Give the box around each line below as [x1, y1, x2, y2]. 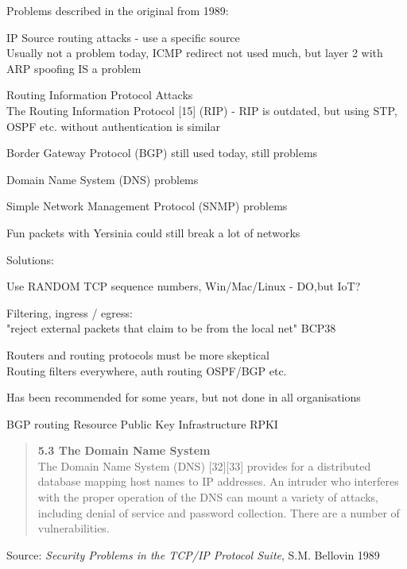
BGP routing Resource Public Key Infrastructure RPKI [6, 415, 278, 432]
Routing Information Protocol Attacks [6, 87, 193, 103]
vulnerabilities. [37, 520, 110, 536]
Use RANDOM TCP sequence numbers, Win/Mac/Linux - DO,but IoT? [6, 278, 361, 294]
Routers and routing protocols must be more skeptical [6, 346, 269, 363]
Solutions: [6, 251, 54, 267]
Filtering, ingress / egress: [6, 304, 133, 321]
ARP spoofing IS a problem [6, 60, 141, 76]
